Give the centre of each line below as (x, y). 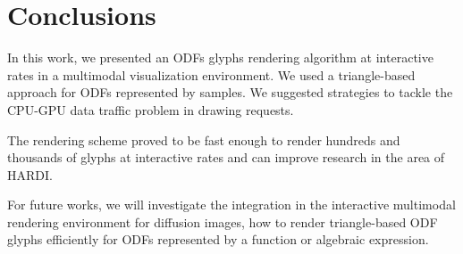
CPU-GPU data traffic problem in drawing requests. (151, 109)
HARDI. (30, 174)
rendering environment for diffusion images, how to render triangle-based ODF (223, 221)
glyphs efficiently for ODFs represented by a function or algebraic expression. (218, 239)
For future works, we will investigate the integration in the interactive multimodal (231, 205)
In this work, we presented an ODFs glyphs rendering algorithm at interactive (220, 57)
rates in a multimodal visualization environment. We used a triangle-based (211, 74)
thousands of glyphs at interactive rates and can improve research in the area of (226, 157)
